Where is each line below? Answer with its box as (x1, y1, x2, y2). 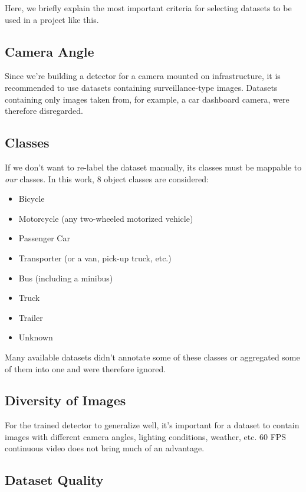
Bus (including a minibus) (18, 271, 113, 284)
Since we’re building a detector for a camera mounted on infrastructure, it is (5, 70, 281, 82)
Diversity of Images (5, 391, 126, 409)
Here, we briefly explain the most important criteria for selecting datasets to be (5, 2, 292, 14)
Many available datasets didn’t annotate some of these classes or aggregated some (5, 350, 300, 363)
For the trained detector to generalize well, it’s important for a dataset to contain (5, 419, 300, 431)
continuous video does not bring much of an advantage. (5, 442, 205, 454)
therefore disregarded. (5, 104, 83, 117)
